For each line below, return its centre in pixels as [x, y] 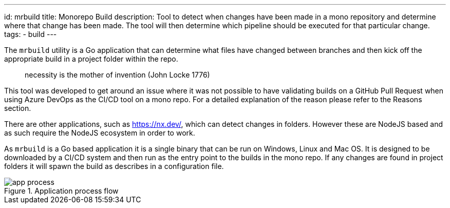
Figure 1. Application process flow [61, 191]
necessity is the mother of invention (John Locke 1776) [117, 75]
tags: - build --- [31, 34]
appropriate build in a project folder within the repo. [91, 59]
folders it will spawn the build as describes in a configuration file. [114, 166]
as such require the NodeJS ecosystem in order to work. [100, 133]
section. [18, 108]
